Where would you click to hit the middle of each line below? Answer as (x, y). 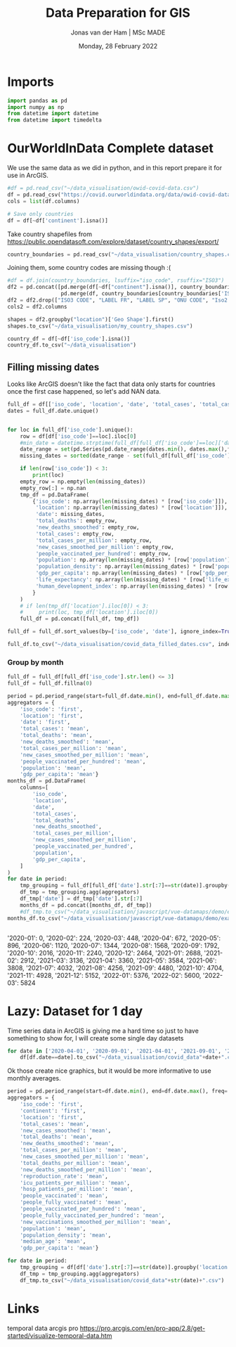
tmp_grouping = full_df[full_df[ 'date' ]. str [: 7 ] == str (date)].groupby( (125, 886)
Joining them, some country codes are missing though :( (89, 268)
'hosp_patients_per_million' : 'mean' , (77, 1190)
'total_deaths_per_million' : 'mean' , (75, 1163)
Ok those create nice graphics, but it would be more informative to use (110, 1071)
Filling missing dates (53, 367)
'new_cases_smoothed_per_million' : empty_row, (105, 547)
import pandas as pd (38, 101)
